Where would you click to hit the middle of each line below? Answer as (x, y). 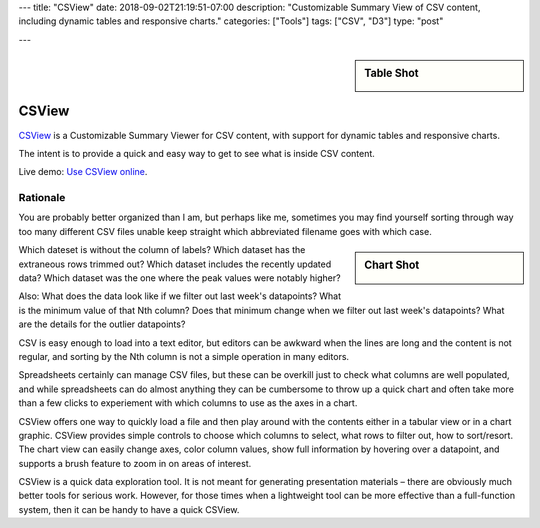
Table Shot (391, 73)
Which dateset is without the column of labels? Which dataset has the (162, 250)
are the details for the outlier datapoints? (102, 324)
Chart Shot (392, 265)
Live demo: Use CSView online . (83, 172)
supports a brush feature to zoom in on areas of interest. (135, 463)
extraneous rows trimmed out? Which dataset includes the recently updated (175, 264)
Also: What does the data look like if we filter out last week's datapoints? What (180, 296)
